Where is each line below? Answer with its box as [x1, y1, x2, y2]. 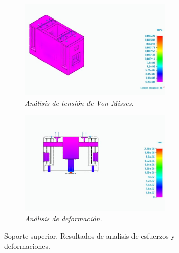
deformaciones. [4, 240, 50, 251]
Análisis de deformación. [25, 213, 102, 224]
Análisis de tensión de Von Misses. [25, 97, 134, 108]
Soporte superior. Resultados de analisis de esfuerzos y [4, 230, 175, 241]
